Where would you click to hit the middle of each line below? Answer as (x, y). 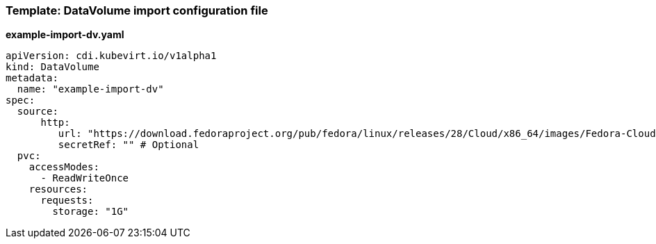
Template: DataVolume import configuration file (137, 10)
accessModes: (64, 167)
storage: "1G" (91, 212)
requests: (67, 201)
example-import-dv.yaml (65, 35)
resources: (58, 189)
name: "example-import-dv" (90, 89)
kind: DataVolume (52, 67)
